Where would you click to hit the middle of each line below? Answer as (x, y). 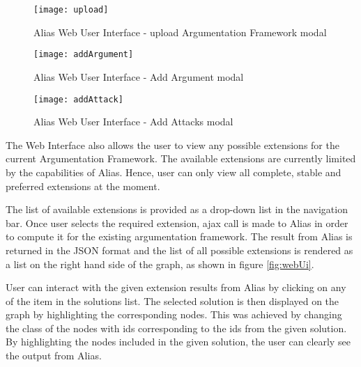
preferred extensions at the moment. (83, 186)
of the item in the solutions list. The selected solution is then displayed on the (172, 300)
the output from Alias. (54, 356)
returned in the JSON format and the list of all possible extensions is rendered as (179, 250)
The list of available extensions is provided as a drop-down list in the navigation (177, 209)
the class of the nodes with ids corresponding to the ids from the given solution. (176, 328)
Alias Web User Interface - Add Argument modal (139, 76)
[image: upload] (71, 10)
